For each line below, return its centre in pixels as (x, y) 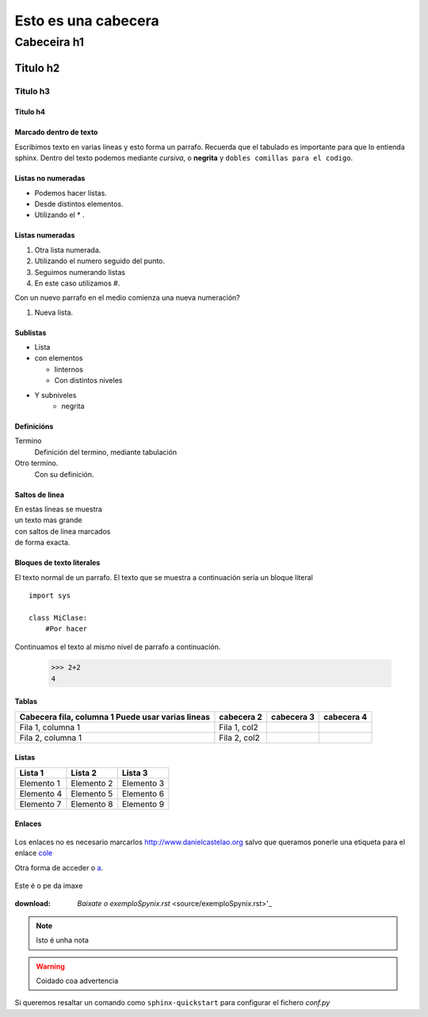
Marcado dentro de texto (56, 132)
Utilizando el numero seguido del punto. (100, 261)
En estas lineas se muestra (58, 509)
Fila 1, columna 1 (50, 727)
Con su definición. (64, 474)
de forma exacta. (42, 542)
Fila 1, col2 (239, 727)
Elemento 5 (92, 793)
